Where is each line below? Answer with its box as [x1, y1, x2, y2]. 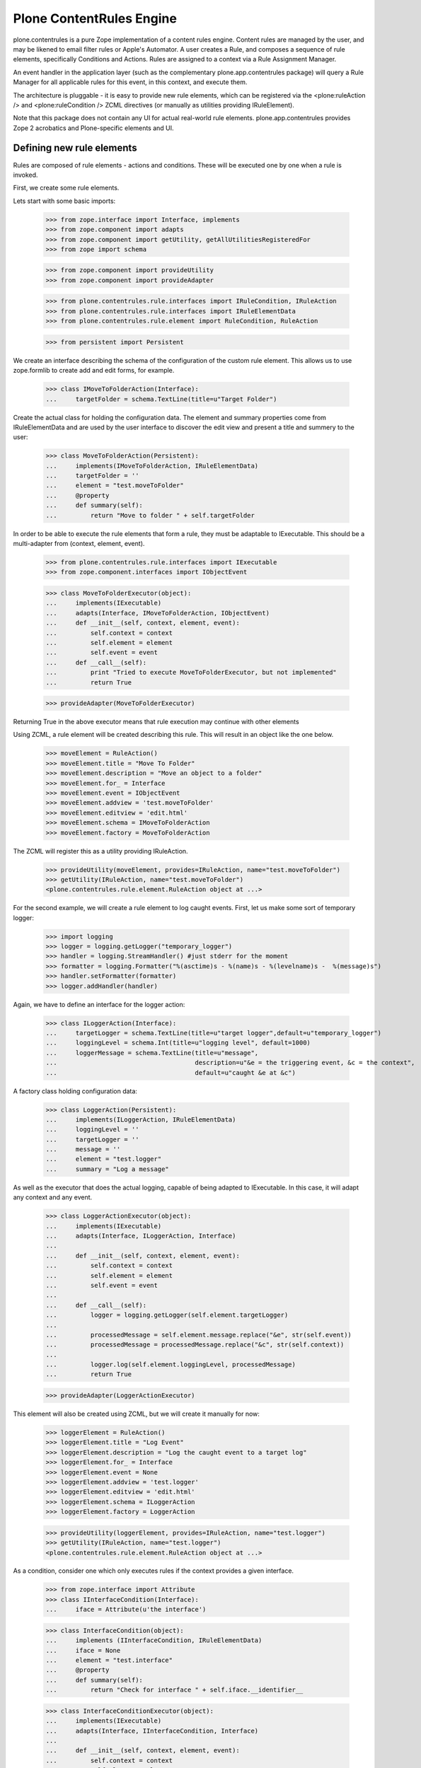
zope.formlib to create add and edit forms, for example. [13, 366, 175, 375]
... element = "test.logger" [45, 1155, 162, 1163]
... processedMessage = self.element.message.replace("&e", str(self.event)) [45, 1330, 352, 1339]
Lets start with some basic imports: [13, 197, 116, 205]
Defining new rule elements [13, 142, 137, 154]
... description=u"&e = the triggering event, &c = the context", [45, 1059, 415, 1067]
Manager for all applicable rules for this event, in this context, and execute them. [13, 78, 248, 86]
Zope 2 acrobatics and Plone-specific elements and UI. [13, 124, 174, 132]
